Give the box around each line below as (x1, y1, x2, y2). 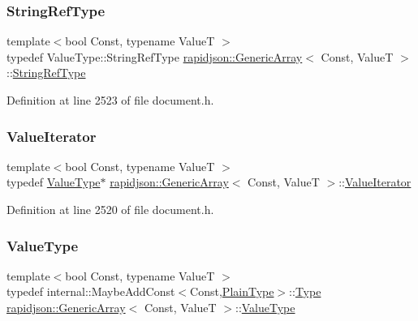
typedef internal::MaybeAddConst (6, 283, 175, 300)
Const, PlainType (190, 283, 274, 300)
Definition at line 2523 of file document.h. (6, 92, 214, 108)
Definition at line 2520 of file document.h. (6, 201, 214, 217)
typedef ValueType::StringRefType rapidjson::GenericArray (6, 48, 303, 65)
